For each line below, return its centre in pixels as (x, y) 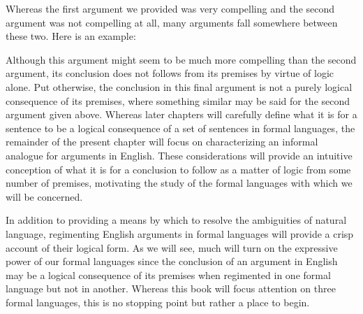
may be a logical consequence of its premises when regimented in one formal (168, 274)
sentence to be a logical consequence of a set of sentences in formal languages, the (180, 128)
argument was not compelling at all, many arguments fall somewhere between (172, 22)
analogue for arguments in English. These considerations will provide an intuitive (179, 155)
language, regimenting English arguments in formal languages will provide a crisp (180, 233)
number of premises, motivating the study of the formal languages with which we (179, 183)
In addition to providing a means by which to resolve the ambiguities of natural (176, 220)
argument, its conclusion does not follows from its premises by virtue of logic (170, 73)
